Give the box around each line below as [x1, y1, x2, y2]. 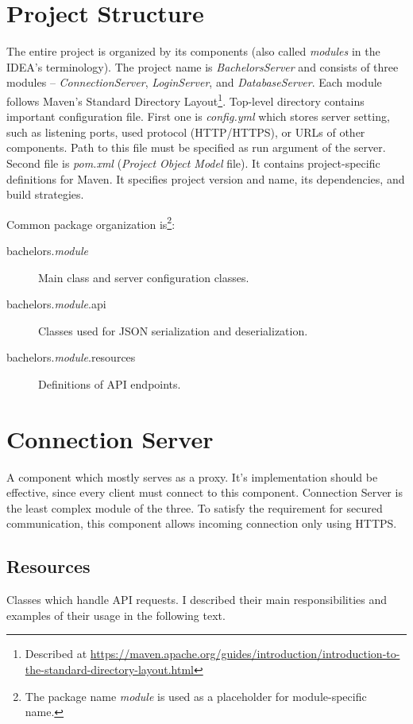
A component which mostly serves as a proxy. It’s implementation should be [6, 468, 378, 485]
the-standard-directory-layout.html [25, 661, 194, 678]
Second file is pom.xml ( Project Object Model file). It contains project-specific [6, 154, 380, 171]
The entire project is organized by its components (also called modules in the [6, 43, 380, 60]
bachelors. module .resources [6, 349, 136, 366]
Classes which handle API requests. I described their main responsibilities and [6, 591, 387, 608]
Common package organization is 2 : [6, 213, 176, 232]
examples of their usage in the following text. [6, 606, 226, 623]
